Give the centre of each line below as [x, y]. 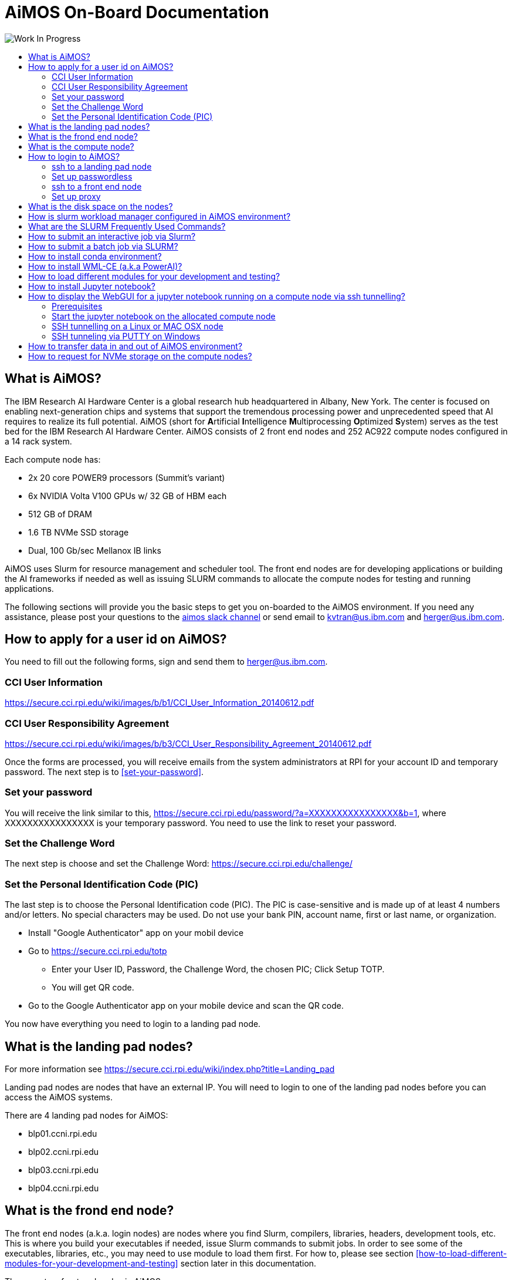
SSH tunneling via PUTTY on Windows [126, 336]
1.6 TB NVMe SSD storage [79, 532]
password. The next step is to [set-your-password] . [104, 772]
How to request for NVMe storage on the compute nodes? [140, 356]
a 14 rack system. [38, 441]
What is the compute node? [81, 146]
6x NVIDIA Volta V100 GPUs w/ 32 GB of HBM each [128, 496]
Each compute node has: [53, 459]
